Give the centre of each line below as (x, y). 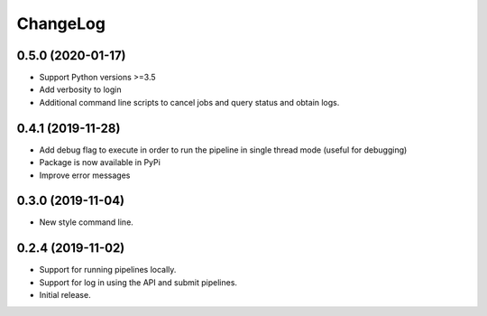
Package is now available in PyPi (100, 163)
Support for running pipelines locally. (108, 270)
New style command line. (87, 222)
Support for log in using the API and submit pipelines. (138, 282)
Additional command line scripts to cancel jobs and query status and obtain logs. (189, 102)
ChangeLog (61, 23)
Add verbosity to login (80, 89)
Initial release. (65, 295)
